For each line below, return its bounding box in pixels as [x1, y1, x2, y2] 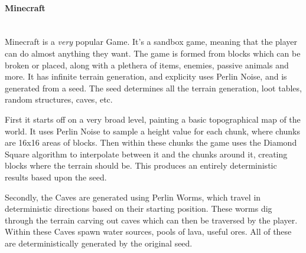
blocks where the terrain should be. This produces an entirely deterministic [5, 159, 277, 172]
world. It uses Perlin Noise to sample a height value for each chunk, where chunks [5, 124, 301, 137]
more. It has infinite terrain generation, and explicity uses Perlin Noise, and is [5, 70, 287, 83]
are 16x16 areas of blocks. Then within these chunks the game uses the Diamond [5, 136, 297, 149]
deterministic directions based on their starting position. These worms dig [5, 202, 272, 215]
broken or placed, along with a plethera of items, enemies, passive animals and [5, 58, 289, 71]
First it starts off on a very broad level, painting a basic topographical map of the [5, 113, 301, 125]
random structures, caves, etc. [5, 93, 113, 106]
